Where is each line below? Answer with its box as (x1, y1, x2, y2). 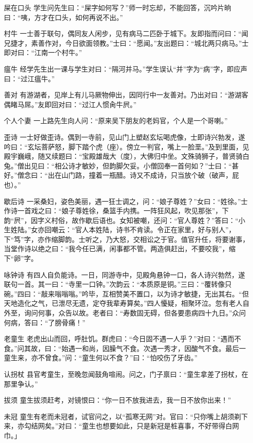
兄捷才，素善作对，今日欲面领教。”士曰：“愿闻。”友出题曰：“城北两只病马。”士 (4, 37, 249, 48)
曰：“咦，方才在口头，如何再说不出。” (4, 12, 123, 22)
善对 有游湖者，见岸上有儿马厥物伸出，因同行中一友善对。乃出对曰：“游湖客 (4, 90, 249, 100)
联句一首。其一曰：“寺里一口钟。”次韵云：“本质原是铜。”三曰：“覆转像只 (4, 279, 232, 289)
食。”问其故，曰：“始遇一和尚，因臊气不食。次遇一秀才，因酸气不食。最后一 (4, 343, 246, 353)
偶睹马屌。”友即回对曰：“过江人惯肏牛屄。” (4, 99, 136, 109)
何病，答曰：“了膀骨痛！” (4, 317, 86, 327)
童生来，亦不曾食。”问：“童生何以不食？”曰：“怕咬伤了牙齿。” (4, 352, 198, 363)
